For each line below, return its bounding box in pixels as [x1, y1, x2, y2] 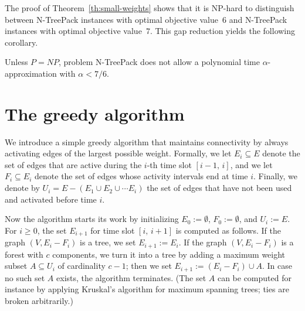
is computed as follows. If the [175, 224, 281, 236]
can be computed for [217, 271, 292, 283]
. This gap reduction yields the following [150, 25, 296, 37]
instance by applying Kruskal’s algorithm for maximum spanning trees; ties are [5, 283, 289, 295]
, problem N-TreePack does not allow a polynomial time [59, 56, 260, 68]
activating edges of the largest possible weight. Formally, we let [5, 147, 232, 159]
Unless [5, 56, 28, 68]
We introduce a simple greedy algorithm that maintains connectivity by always [5, 135, 289, 148]
